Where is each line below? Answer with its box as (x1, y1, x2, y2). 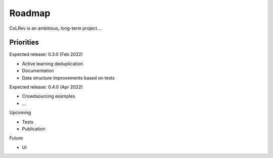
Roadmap (9, 8, 51, 19)
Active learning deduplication (22, 60, 83, 66)
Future (9, 135, 23, 141)
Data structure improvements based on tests (22, 74, 115, 81)
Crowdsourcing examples (22, 93, 75, 99)
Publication (22, 126, 45, 132)
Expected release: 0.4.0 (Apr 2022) (9, 84, 83, 90)
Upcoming (9, 110, 31, 116)
